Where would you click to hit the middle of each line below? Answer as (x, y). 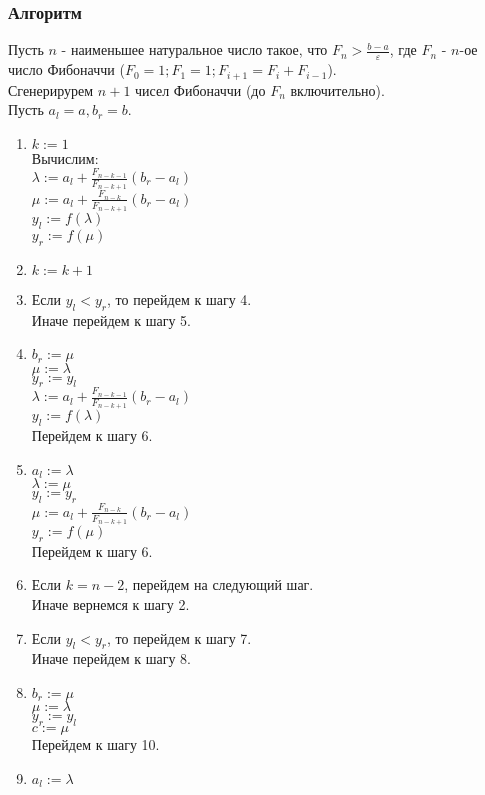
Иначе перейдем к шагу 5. (111, 319)
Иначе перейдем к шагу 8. (111, 658)
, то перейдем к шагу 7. (179, 637)
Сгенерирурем (51, 89)
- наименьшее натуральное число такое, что (194, 49)
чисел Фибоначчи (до (200, 89)
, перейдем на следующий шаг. (219, 584)
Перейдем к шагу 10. (95, 744)
